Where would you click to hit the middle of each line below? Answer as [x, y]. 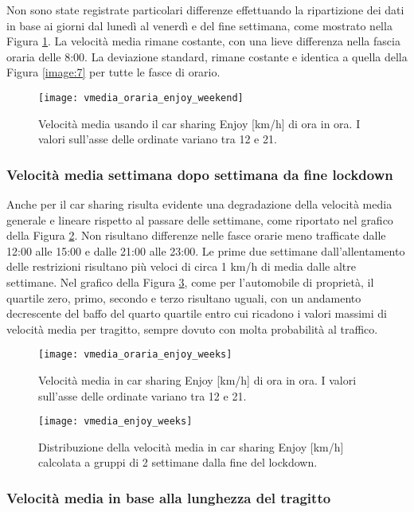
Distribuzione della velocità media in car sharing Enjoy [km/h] [191, 446]
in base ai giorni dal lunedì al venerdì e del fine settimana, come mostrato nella [199, 25]
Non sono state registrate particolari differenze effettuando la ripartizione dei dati [205, 10]
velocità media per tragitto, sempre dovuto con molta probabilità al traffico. [192, 328]
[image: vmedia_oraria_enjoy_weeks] [135, 355]
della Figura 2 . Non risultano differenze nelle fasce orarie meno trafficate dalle [196, 235]
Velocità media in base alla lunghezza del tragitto [169, 497]
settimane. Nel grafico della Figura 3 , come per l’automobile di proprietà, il [190, 282]
